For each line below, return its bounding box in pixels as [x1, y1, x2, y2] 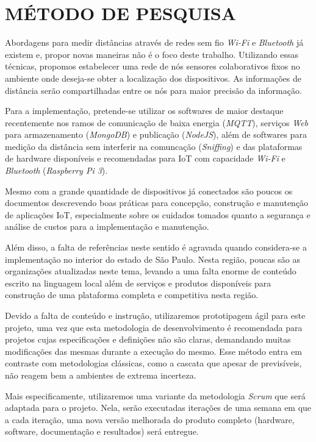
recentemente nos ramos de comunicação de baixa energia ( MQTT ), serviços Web [5, 116, 308, 129]
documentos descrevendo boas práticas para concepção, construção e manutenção [5, 196, 309, 209]
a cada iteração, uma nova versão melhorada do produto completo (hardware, [5, 413, 295, 426]
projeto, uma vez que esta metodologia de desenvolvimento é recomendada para [5, 321, 303, 333]
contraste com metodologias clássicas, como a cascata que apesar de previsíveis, [5, 357, 302, 369]
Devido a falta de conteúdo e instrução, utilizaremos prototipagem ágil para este [5, 309, 306, 321]
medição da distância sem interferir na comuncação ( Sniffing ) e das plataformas [5, 140, 303, 152]
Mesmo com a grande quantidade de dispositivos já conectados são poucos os [5, 184, 293, 197]
